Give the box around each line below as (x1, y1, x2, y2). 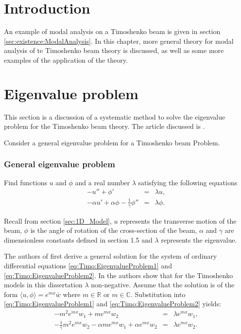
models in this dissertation (4, 280, 83, 290)
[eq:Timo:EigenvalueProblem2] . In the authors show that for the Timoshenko (4, 270, 233, 280)
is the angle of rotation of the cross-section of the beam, (30, 225, 197, 235)
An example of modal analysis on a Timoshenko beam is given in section (4, 26, 221, 36)
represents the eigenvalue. (161, 234, 237, 245)
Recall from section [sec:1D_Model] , (4, 215, 112, 226)
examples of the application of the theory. (4, 54, 128, 65)
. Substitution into (130, 289, 186, 299)
